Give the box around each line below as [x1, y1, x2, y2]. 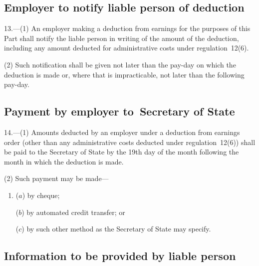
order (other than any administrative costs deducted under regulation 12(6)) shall [4, 136, 256, 147]
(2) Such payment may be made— [4, 173, 109, 183]
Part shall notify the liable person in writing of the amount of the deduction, [4, 32, 239, 43]
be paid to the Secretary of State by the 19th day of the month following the [4, 146, 239, 157]
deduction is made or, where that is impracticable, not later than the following [4, 69, 245, 79]
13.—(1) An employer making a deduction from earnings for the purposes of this [4, 23, 251, 33]
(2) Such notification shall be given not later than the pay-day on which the [4, 59, 236, 69]
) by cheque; [22, 189, 60, 200]
